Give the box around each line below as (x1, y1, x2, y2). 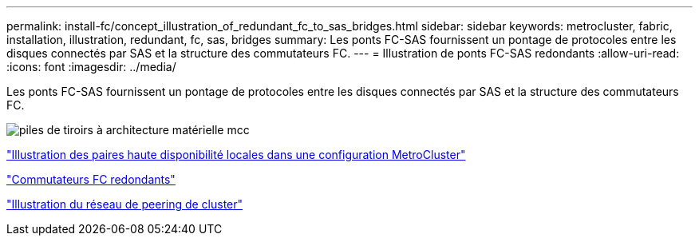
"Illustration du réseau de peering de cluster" (6, 197, 243, 211)
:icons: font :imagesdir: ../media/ (6, 60, 176, 73)
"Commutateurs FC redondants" (6, 173, 176, 186)
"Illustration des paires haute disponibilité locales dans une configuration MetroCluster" (6, 148, 466, 161)
